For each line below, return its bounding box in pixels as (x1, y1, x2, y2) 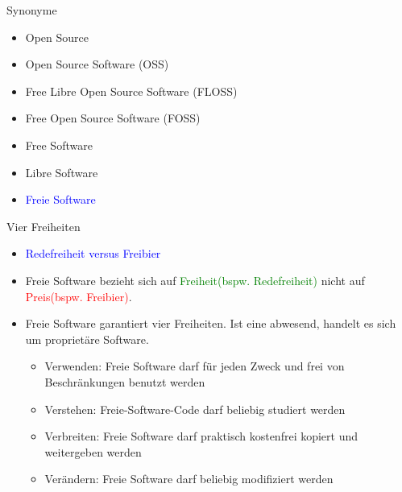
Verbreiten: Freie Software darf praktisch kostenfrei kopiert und (44, 428, 358, 444)
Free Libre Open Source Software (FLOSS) (25, 82, 238, 99)
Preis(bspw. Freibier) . (25, 287, 132, 304)
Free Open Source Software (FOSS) (25, 110, 201, 126)
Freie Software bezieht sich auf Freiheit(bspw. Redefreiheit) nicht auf (25, 271, 365, 288)
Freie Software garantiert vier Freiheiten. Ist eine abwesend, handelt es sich (25, 315, 396, 332)
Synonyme (6, 2, 57, 18)
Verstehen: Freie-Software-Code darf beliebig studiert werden (44, 400, 346, 417)
